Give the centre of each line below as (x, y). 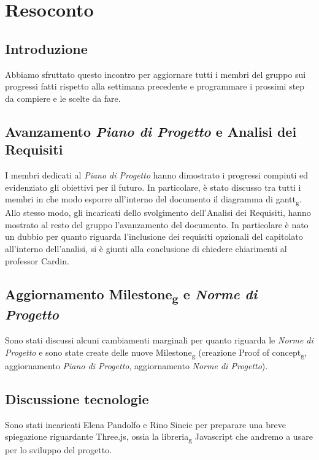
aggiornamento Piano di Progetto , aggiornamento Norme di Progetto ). (136, 365)
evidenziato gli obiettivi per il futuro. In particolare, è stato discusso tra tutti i (153, 187)
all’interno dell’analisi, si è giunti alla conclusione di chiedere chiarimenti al (146, 249)
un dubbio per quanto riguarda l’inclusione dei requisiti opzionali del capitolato (154, 236)
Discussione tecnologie (77, 398)
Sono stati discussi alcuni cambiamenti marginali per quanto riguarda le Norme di (159, 340)
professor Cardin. (37, 260)
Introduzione (46, 48)
